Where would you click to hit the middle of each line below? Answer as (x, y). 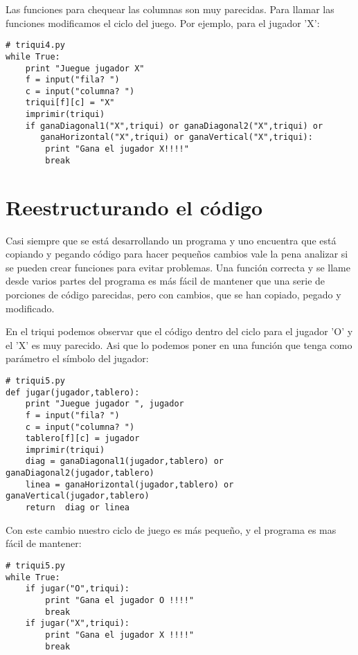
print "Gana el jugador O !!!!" (120, 600)
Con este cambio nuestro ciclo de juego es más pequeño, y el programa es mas (171, 529)
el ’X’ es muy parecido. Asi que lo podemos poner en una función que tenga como (179, 344)
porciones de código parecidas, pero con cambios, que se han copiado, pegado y (173, 294)
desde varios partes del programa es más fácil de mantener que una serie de (165, 281)
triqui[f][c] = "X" (70, 103)
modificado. (30, 308)
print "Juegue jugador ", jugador (105, 404)
